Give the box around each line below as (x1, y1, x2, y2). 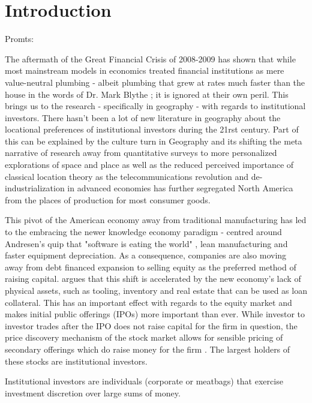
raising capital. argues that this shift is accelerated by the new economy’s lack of (5, 272, 301, 285)
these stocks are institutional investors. (5, 354, 148, 367)
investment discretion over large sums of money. (5, 386, 181, 399)
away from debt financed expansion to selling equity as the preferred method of (5, 260, 296, 273)
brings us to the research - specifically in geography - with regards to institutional (5, 100, 306, 112)
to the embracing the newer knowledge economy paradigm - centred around (5, 225, 282, 238)
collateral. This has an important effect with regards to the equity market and (5, 296, 292, 308)
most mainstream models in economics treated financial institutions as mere (5, 64, 284, 77)
